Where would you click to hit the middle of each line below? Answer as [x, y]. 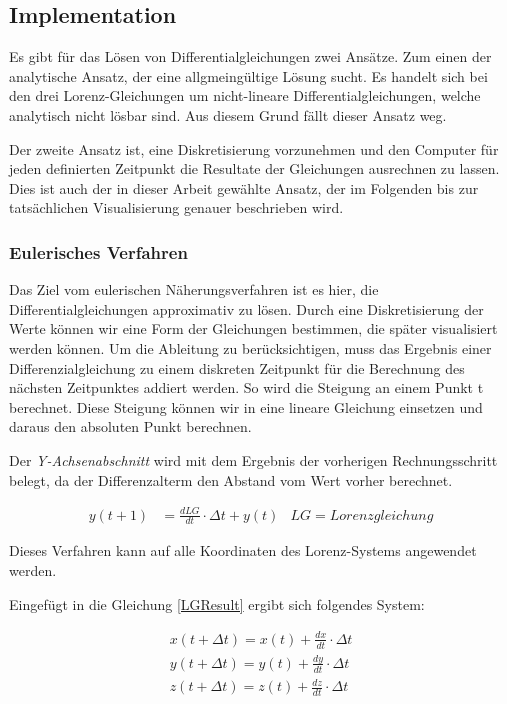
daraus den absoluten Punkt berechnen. [130, 426]
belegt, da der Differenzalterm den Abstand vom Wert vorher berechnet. [231, 479]
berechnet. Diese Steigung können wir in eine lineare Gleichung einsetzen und [246, 406]
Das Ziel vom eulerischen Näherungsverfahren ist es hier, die [194, 289]
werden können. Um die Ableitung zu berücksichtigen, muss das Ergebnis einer [250, 347]
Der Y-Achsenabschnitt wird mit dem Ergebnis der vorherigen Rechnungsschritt [253, 459]
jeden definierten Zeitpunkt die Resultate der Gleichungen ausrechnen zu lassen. [254, 168]
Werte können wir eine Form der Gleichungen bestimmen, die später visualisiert [253, 328]
